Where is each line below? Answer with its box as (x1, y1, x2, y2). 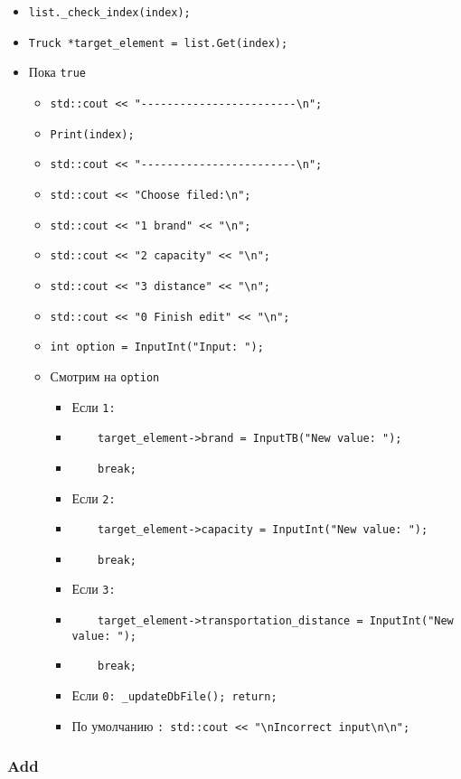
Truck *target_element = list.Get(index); (28, 36, 288, 50)
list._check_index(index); (28, 6, 191, 19)
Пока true (28, 62, 87, 81)
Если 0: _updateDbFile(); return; (71, 686, 278, 705)
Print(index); (50, 127, 135, 141)
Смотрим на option (50, 366, 160, 385)
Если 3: (71, 579, 116, 598)
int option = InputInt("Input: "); (50, 341, 264, 354)
